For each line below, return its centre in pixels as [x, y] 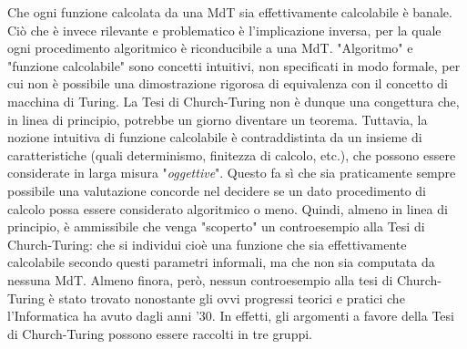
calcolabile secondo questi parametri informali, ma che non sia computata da [221, 262]
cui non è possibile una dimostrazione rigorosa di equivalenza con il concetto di [228, 83]
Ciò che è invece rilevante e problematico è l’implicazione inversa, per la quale [224, 30]
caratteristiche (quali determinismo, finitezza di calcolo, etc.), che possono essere [232, 154]
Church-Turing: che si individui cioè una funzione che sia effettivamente [207, 244]
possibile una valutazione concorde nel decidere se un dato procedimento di [217, 190]
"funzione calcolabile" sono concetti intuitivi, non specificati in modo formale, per [234, 65]
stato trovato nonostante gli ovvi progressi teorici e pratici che [232, 298]
